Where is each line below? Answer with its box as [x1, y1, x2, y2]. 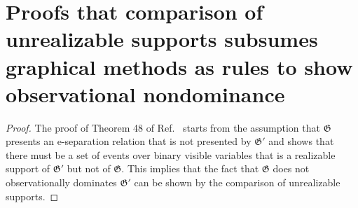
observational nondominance [6, 79, 285, 108]
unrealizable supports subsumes [6, 25, 318, 53]
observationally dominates [6, 175, 117, 190]
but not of [67, 161, 111, 176]
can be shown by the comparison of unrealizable [134, 175, 340, 190]
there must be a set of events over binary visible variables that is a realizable [6, 147, 336, 162]
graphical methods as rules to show [6, 52, 353, 81]
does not [273, 161, 310, 176]
